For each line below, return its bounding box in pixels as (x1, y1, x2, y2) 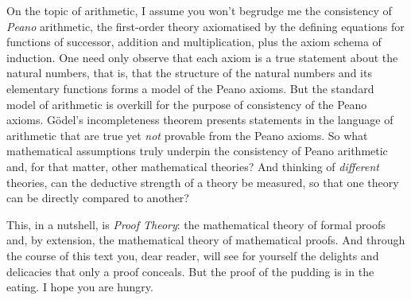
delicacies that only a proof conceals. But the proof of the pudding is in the (6, 263, 374, 279)
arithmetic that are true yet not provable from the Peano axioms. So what (6, 127, 368, 143)
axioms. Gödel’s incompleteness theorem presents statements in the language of (6, 111, 394, 128)
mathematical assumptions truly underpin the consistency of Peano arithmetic (6, 142, 388, 159)
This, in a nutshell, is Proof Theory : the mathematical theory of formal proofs (6, 216, 386, 232)
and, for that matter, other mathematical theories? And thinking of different (6, 158, 379, 174)
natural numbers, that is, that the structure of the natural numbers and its (6, 64, 372, 81)
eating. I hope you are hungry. (6, 279, 153, 295)
